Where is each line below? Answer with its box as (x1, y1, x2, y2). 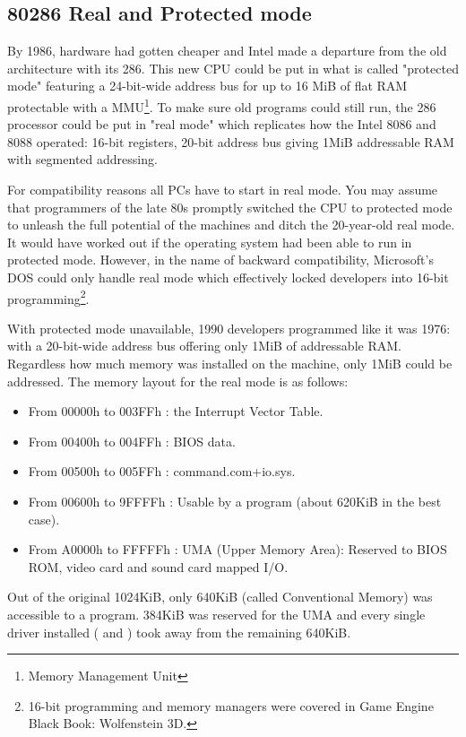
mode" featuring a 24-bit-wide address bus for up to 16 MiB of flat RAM (7, 76, 408, 95)
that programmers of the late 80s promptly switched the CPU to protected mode (7, 197, 453, 216)
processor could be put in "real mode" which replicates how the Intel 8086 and (7, 115, 436, 134)
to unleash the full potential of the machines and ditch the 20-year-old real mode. (7, 215, 455, 234)
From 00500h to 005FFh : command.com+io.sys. (28, 462, 296, 481)
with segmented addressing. (7, 150, 158, 169)
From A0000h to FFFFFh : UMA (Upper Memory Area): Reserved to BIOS (28, 540, 447, 559)
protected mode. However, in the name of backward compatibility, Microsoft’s (7, 250, 434, 269)
